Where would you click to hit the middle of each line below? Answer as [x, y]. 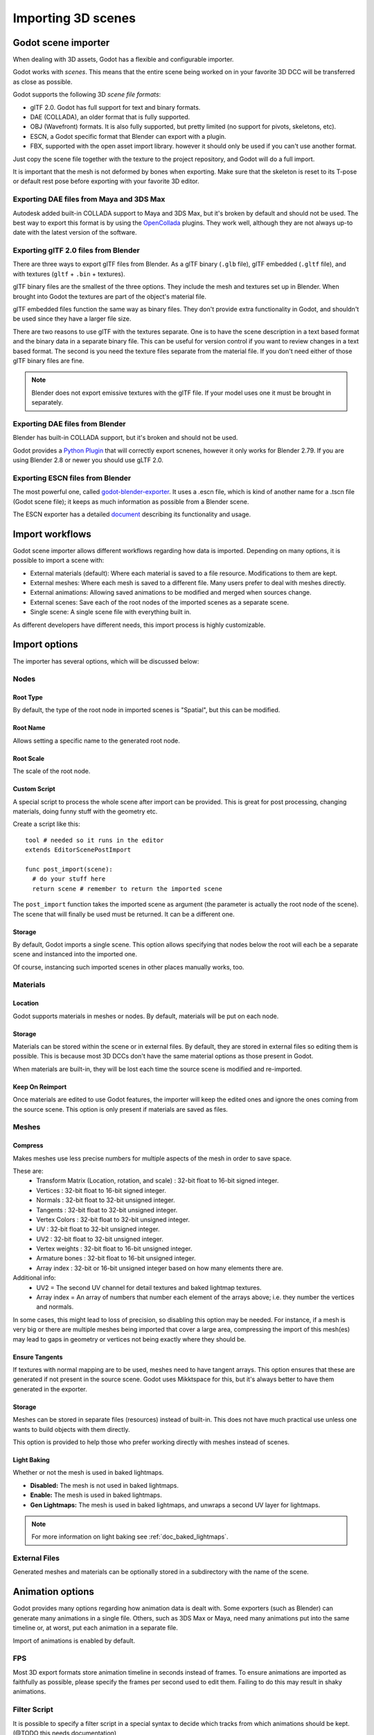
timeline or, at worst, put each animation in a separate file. [95, 1628]
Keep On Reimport [40, 1087]
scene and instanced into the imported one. [75, 954]
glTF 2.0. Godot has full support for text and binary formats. [115, 107]
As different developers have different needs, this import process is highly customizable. [139, 625]
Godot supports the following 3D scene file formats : [87, 94]
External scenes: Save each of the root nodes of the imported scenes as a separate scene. [160, 602]
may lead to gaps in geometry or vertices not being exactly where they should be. [130, 1339]
